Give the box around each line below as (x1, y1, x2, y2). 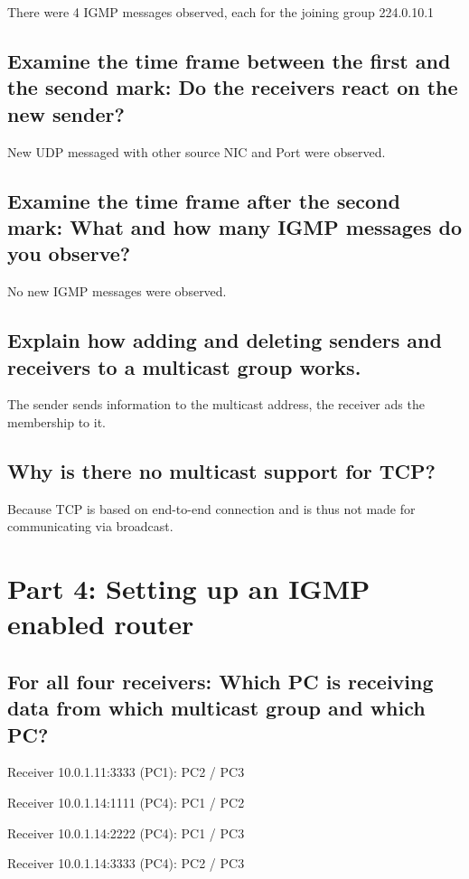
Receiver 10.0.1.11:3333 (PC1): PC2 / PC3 (7, 762, 245, 781)
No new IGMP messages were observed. (7, 282, 227, 301)
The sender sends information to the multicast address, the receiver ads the (7, 395, 425, 414)
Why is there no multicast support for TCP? (7, 456, 436, 484)
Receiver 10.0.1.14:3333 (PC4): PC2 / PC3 (7, 854, 245, 873)
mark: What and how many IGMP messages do (7, 212, 463, 240)
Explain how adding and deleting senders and (7, 326, 442, 354)
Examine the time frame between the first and (7, 46, 451, 74)
